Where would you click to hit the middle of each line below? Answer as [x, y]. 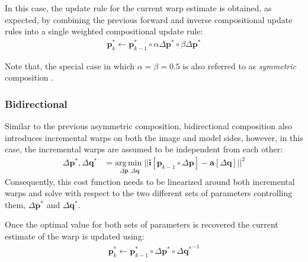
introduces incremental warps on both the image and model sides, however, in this [154, 137]
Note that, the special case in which [70, 65]
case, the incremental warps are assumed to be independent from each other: [144, 149]
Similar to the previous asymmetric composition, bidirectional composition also [149, 126]
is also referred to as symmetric [239, 65]
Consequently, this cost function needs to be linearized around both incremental [150, 181]
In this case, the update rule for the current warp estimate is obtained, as [138, 8]
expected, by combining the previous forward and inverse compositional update [149, 19]
